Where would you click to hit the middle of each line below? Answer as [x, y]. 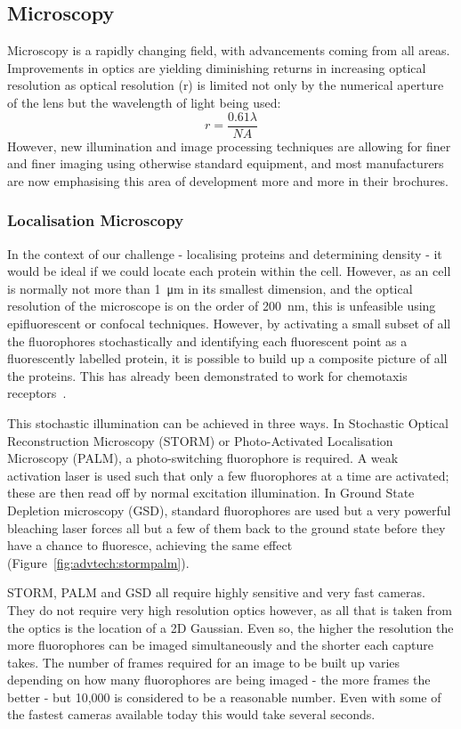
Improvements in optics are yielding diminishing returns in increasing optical [217, 67]
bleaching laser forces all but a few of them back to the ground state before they [226, 527]
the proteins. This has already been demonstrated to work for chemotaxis [207, 375]
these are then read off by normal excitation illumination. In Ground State [211, 493]
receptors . [37, 393]
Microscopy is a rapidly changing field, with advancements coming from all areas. [229, 50]
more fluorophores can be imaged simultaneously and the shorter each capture [220, 645]
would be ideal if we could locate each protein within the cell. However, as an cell [229, 271]
